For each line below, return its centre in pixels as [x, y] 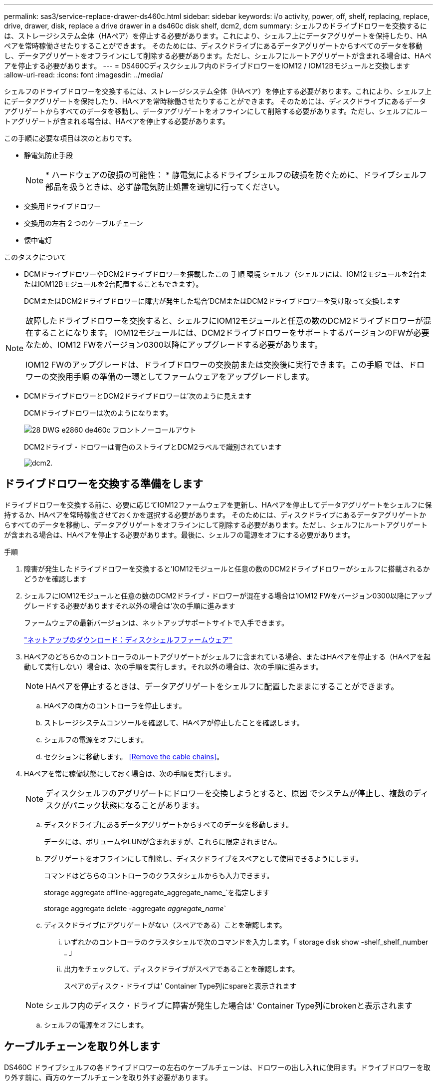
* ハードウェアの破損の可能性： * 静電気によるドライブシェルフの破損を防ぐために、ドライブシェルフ [236, 175]
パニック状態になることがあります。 [137, 805]
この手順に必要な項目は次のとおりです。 [70, 138]
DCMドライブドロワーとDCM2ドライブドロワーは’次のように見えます [138, 396]
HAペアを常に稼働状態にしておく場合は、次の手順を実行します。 [130, 773]
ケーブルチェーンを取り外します [82, 1047]
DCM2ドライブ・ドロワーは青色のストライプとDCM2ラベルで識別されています [153, 447]
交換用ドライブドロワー [62, 206]
